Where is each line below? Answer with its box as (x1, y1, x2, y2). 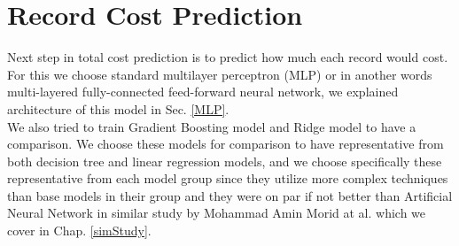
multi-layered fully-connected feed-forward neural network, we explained (7, 82, 399, 101)
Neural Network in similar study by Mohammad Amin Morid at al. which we (7, 204, 426, 222)
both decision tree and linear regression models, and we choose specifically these (7, 151, 442, 170)
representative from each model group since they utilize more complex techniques (7, 169, 448, 188)
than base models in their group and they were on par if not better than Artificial (7, 186, 453, 204)
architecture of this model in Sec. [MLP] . (7, 99, 229, 118)
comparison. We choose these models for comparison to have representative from (7, 135, 444, 153)
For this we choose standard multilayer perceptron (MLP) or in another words (7, 65, 432, 83)
